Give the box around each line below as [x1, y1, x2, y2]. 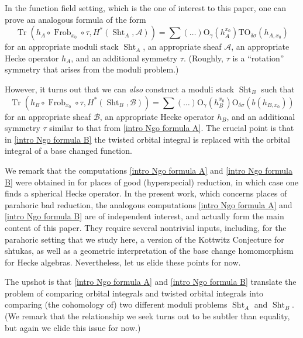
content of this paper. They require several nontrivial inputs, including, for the [5, 221, 287, 233]
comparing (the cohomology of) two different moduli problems [5, 298, 228, 311]
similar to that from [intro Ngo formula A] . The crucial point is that [49, 122, 294, 134]
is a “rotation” [232, 51, 284, 64]
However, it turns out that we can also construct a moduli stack [5, 82, 235, 95]
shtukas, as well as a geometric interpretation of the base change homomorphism [5, 244, 294, 257]
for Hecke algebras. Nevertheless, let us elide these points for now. [5, 256, 241, 268]
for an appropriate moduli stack [5, 40, 119, 53]
